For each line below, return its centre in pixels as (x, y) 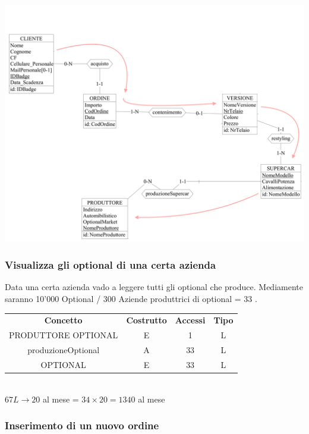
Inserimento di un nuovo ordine (82, 425)
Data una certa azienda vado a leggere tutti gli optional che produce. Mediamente (154, 287)
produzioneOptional (64, 350)
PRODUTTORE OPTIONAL (64, 335)
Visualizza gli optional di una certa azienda (111, 265)
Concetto (63, 320)
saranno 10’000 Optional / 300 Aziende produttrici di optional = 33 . (131, 299)
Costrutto (146, 320)
